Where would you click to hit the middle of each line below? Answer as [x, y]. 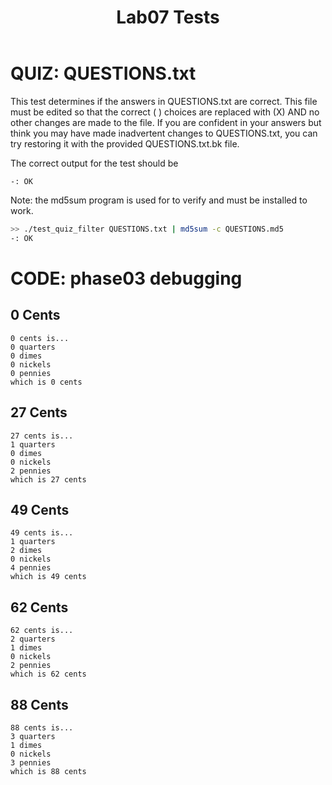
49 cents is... [42, 533]
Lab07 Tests [168, 17]
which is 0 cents [46, 382]
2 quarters [33, 639]
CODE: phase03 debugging [126, 278]
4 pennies [31, 568]
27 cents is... [42, 436]
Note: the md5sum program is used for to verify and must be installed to [159, 200]
